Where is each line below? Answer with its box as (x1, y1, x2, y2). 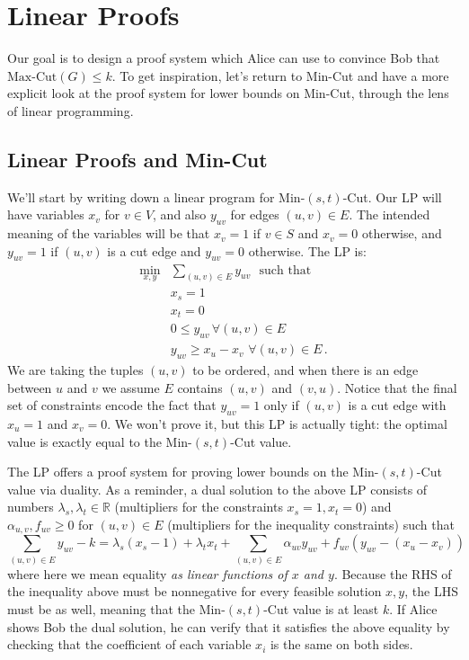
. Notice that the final (337, 378, 457, 397)
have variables (7, 205, 84, 224)
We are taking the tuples (7, 361, 144, 379)
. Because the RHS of (333, 564, 452, 583)
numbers (7, 497, 54, 516)
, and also (153, 205, 207, 224)
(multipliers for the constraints (114, 497, 283, 516)
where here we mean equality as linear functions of (7, 564, 288, 583)
